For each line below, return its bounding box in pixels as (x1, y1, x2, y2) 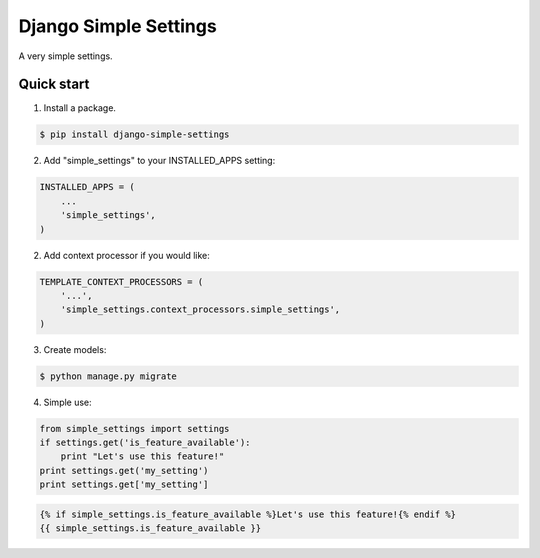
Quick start (18, 76, 90, 93)
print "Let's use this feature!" (60, 451, 225, 462)
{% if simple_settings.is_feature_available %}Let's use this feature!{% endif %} (39, 508, 457, 520)
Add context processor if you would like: (43, 249, 210, 261)
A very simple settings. (18, 50, 114, 62)
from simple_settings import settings (39, 423, 230, 434)
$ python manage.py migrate (39, 370, 177, 382)
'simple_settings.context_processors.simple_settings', (60, 304, 341, 315)
